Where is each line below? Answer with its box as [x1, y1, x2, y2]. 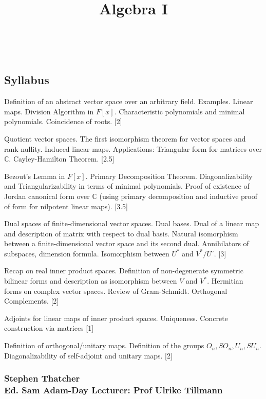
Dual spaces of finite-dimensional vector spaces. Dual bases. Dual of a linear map [4, 218, 259, 229]
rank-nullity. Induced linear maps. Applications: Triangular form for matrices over [4, 143, 262, 154]
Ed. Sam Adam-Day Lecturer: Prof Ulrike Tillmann [4, 384, 223, 396]
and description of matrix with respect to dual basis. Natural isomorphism [4, 228, 238, 238]
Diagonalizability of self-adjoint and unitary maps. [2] [4, 350, 173, 361]
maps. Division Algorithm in [4, 106, 94, 116]
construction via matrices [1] [4, 323, 94, 333]
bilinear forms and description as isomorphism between [4, 275, 177, 286]
